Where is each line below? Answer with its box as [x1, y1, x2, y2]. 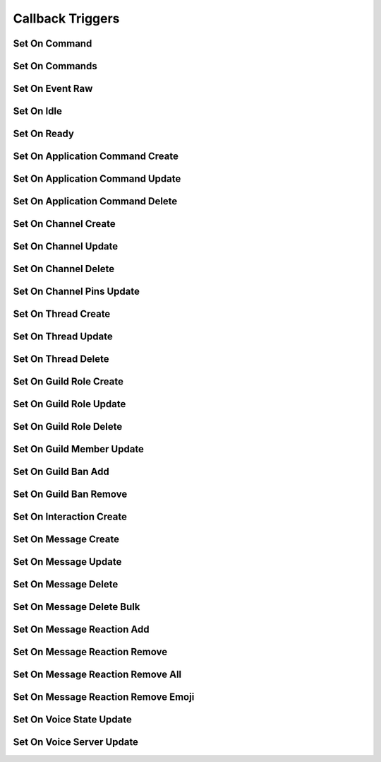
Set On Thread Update [13, 331, 113, 343]
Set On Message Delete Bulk [13, 601, 140, 613]
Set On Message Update [13, 556, 122, 568]
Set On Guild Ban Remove [13, 488, 128, 500]
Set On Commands [13, 60, 98, 72]
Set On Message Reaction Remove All [13, 669, 182, 681]
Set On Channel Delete [13, 263, 115, 275]
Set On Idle [13, 105, 63, 117]
